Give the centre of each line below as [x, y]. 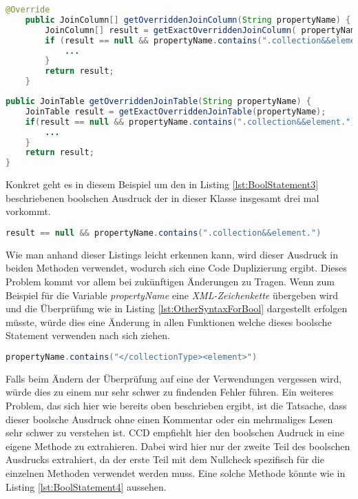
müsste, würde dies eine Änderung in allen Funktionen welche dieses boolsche [169, 322]
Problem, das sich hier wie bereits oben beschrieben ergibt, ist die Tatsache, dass [176, 405]
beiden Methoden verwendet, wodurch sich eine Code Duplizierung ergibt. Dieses [176, 268]
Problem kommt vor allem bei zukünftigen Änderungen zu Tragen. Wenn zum [170, 281]
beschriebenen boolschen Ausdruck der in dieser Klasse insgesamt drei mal [162, 197]
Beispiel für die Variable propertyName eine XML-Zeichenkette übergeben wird [172, 295]
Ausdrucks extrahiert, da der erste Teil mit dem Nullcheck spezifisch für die [165, 459]
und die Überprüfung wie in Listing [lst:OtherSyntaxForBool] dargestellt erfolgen [177, 308]
